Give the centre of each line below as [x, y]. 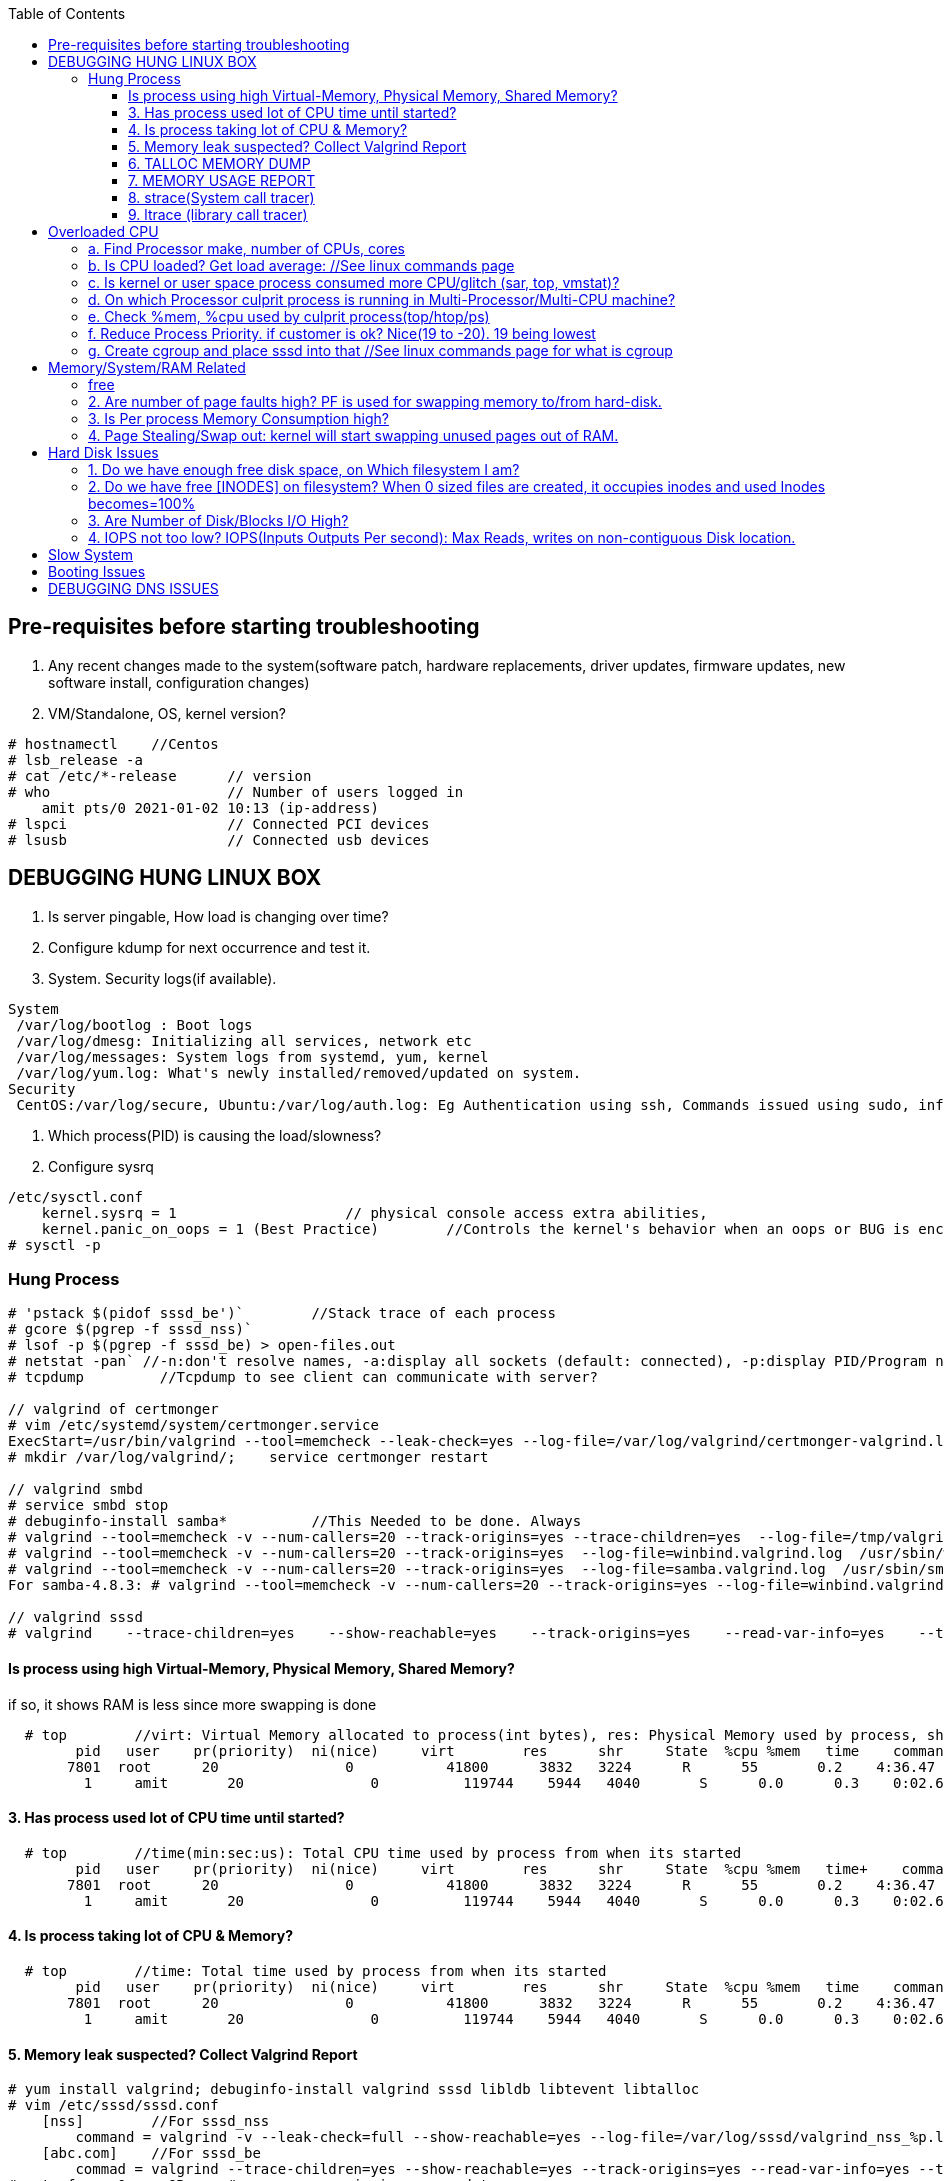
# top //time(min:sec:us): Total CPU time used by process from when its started [383, 1852]
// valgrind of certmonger [113, 1409]
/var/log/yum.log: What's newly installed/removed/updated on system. [299, 1072]
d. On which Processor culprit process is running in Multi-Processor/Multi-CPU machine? [382, 299]
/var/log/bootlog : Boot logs [134, 1024]
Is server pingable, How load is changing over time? [218, 916]
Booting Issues [97, 571]
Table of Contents [67, 13]
